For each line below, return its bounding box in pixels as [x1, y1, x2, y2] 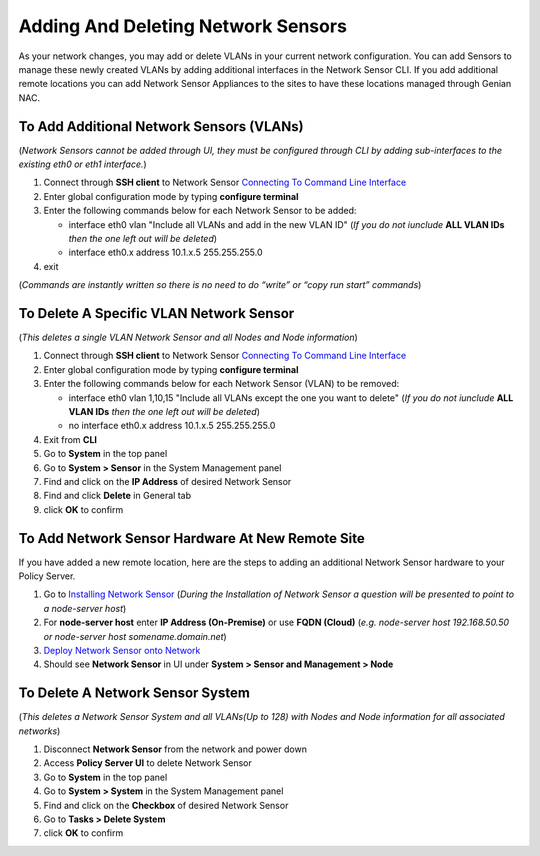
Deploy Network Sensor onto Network [43, 644, 201, 656]
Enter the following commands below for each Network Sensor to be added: [43, 205, 357, 217]
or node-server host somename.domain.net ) [43, 630, 227, 642]
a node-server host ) [43, 602, 127, 614]
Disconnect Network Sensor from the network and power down [43, 743, 307, 755]
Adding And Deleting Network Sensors [18, 15, 347, 37]
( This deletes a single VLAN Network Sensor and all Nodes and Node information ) [18, 331, 359, 344]
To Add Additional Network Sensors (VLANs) [18, 118, 304, 135]
